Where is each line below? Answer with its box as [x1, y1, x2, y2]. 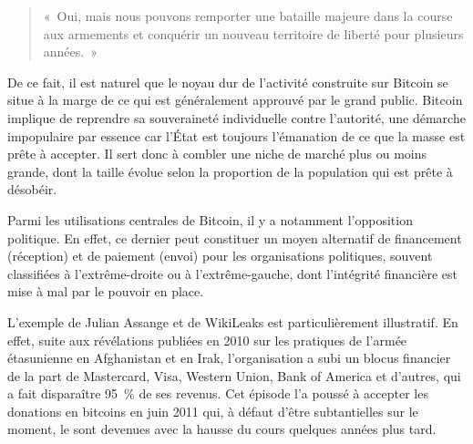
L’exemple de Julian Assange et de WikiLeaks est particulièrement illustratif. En [7, 312, 458, 331]
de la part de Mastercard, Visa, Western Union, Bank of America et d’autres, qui [7, 366, 461, 385]
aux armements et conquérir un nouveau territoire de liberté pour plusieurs [43, 24, 464, 43]
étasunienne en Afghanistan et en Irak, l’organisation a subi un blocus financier [7, 348, 451, 367]
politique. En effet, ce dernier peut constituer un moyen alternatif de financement [7, 228, 462, 247]
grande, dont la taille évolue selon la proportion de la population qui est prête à [7, 161, 453, 181]
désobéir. [7, 180, 57, 199]
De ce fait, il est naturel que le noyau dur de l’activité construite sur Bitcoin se [7, 72, 448, 91]
